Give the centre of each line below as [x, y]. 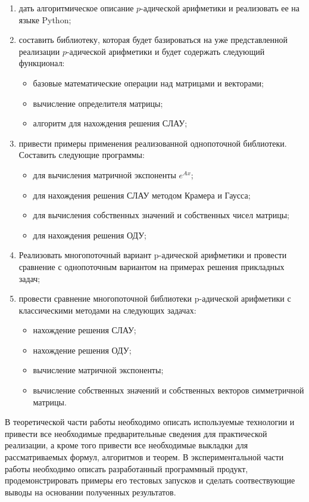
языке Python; [45, 19]
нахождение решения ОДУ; [82, 350]
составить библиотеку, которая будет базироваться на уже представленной [153, 40]
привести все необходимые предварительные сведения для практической [136, 433]
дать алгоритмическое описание [76, 8]
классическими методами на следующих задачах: [107, 310]
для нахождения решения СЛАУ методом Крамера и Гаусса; [142, 195]
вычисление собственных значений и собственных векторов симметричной [168, 390]
